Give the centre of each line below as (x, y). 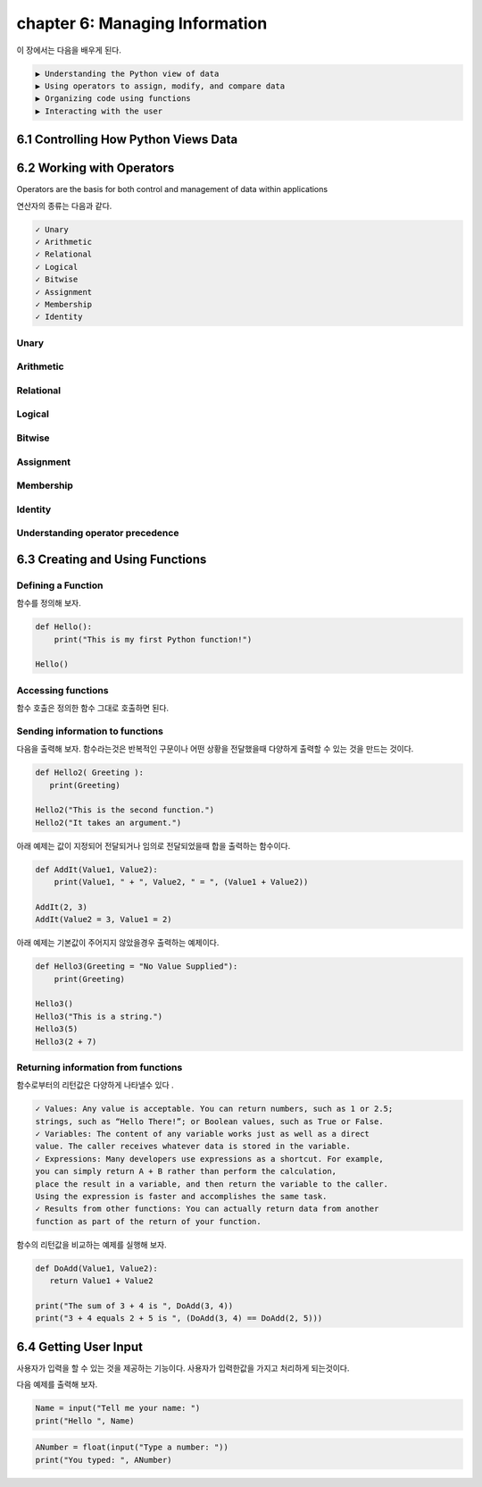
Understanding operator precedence (98, 533)
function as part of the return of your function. (149, 1221)
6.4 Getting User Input (79, 1346)
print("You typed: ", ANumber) (104, 1460)
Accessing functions (62, 690)
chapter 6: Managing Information (142, 23)
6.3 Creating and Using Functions (112, 559)
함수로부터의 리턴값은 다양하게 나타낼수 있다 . (95, 1085)
